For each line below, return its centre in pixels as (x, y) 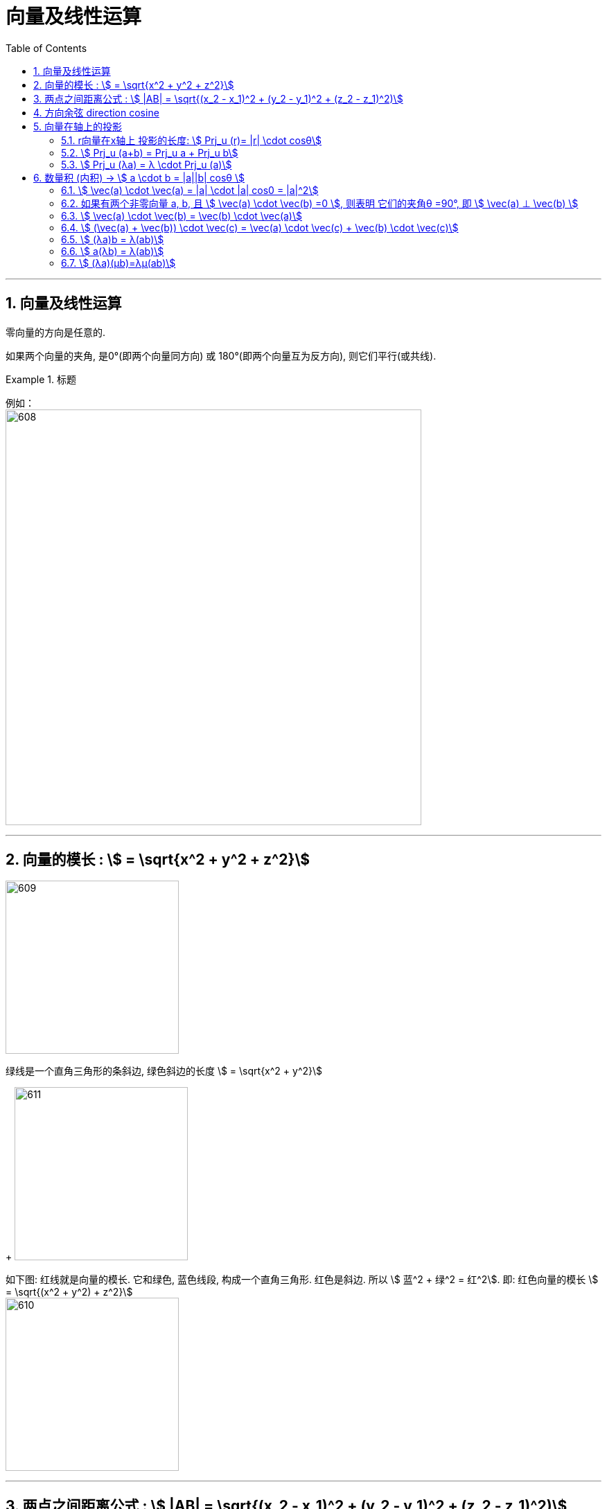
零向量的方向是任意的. (56, 332)
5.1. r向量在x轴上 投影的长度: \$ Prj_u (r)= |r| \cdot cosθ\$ (192, 140)
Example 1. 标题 (41, 379)
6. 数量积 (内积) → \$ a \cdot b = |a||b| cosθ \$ (139, 177)
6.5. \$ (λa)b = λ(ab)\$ (113, 239)
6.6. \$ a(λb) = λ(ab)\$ (113, 251)
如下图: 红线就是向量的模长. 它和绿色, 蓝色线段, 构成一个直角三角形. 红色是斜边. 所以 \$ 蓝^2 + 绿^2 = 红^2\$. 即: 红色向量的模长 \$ (302, 1280)
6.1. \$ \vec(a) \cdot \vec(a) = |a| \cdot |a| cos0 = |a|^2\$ (190, 190)
